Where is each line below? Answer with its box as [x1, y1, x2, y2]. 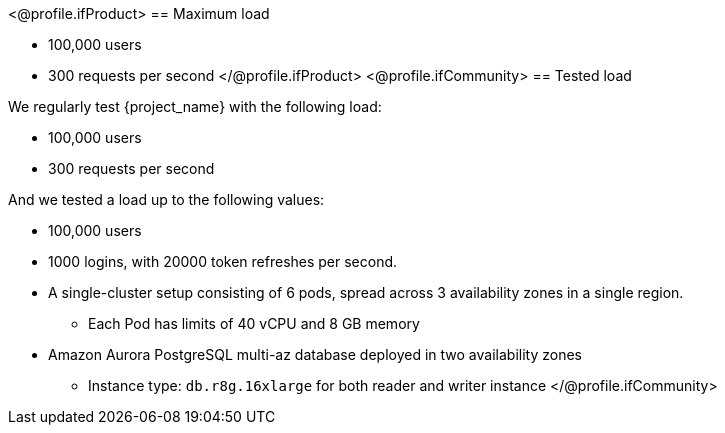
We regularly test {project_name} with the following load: [8, 98, 382, 115]
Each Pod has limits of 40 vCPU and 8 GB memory [88, 315, 420, 332]
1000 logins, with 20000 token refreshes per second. [48, 253, 398, 270]
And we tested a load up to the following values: [8, 191, 325, 208]
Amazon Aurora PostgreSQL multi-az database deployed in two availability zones [48, 346, 582, 363]
